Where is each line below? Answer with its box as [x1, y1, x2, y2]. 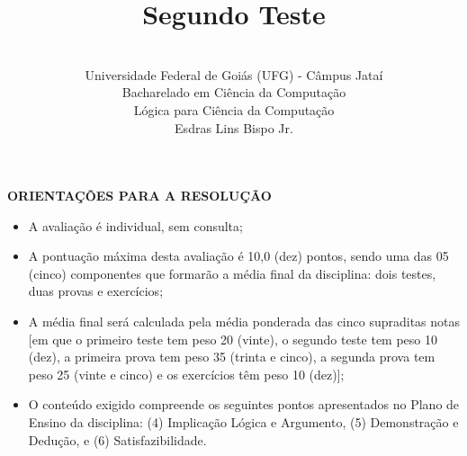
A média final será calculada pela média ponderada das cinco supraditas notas [28, 312, 461, 331]
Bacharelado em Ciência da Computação [121, 83, 346, 102]
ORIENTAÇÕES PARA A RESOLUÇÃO [7, 186, 272, 205]
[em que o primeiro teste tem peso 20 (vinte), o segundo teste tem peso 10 [28, 329, 437, 348]
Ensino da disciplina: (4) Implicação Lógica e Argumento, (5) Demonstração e [28, 413, 459, 432]
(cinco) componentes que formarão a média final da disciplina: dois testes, [28, 264, 436, 282]
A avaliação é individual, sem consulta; [28, 216, 243, 235]
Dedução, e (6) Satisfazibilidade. [28, 430, 207, 449]
